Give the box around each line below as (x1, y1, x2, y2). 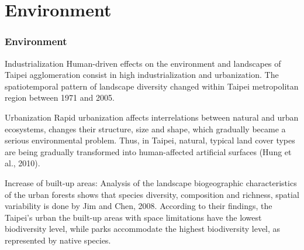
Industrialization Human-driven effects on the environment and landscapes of (5, 57, 281, 69)
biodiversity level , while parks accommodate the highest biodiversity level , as (5, 222, 281, 235)
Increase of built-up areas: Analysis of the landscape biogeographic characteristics (5, 176, 297, 189)
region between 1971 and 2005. (5, 91, 115, 104)
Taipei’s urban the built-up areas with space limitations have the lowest (5, 211, 262, 223)
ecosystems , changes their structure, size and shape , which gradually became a (5, 122, 286, 135)
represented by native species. (5, 234, 111, 246)
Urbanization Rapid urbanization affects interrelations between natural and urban (5, 111, 299, 123)
